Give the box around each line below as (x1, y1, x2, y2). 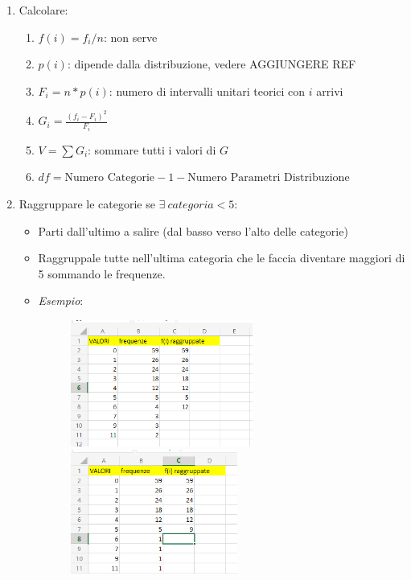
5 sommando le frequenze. (38, 265, 166, 282)
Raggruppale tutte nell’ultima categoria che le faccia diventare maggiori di (38, 249, 405, 266)
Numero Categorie (64, 172, 155, 184)
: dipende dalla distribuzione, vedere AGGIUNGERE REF (67, 56, 356, 72)
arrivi (316, 82, 343, 99)
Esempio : (38, 292, 84, 309)
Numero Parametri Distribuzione (187, 172, 350, 184)
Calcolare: (18, 2, 68, 18)
